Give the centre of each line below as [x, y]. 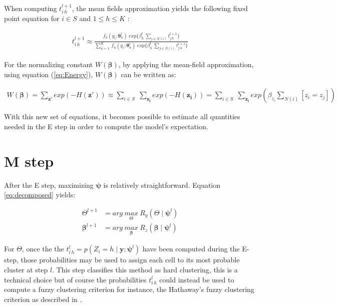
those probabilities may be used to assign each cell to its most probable [130, 260]
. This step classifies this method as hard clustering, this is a [145, 270]
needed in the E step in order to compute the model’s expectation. [106, 126]
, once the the [43, 249]
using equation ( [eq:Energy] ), [49, 74]
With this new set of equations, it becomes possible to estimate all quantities [122, 116]
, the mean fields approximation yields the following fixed [160, 8]
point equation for [32, 18]
